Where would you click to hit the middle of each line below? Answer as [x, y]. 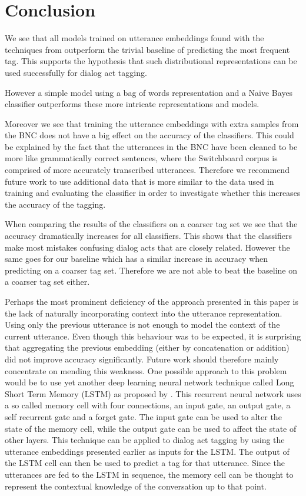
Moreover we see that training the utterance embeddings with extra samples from [152, 123]
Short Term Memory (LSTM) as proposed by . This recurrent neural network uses [153, 393]
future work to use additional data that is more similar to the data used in [139, 181]
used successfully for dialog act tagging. [76, 72]
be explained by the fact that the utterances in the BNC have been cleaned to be [151, 146]
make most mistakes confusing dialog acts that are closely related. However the [147, 247]
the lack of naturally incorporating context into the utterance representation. [144, 313]
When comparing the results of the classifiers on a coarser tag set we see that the [151, 224]
